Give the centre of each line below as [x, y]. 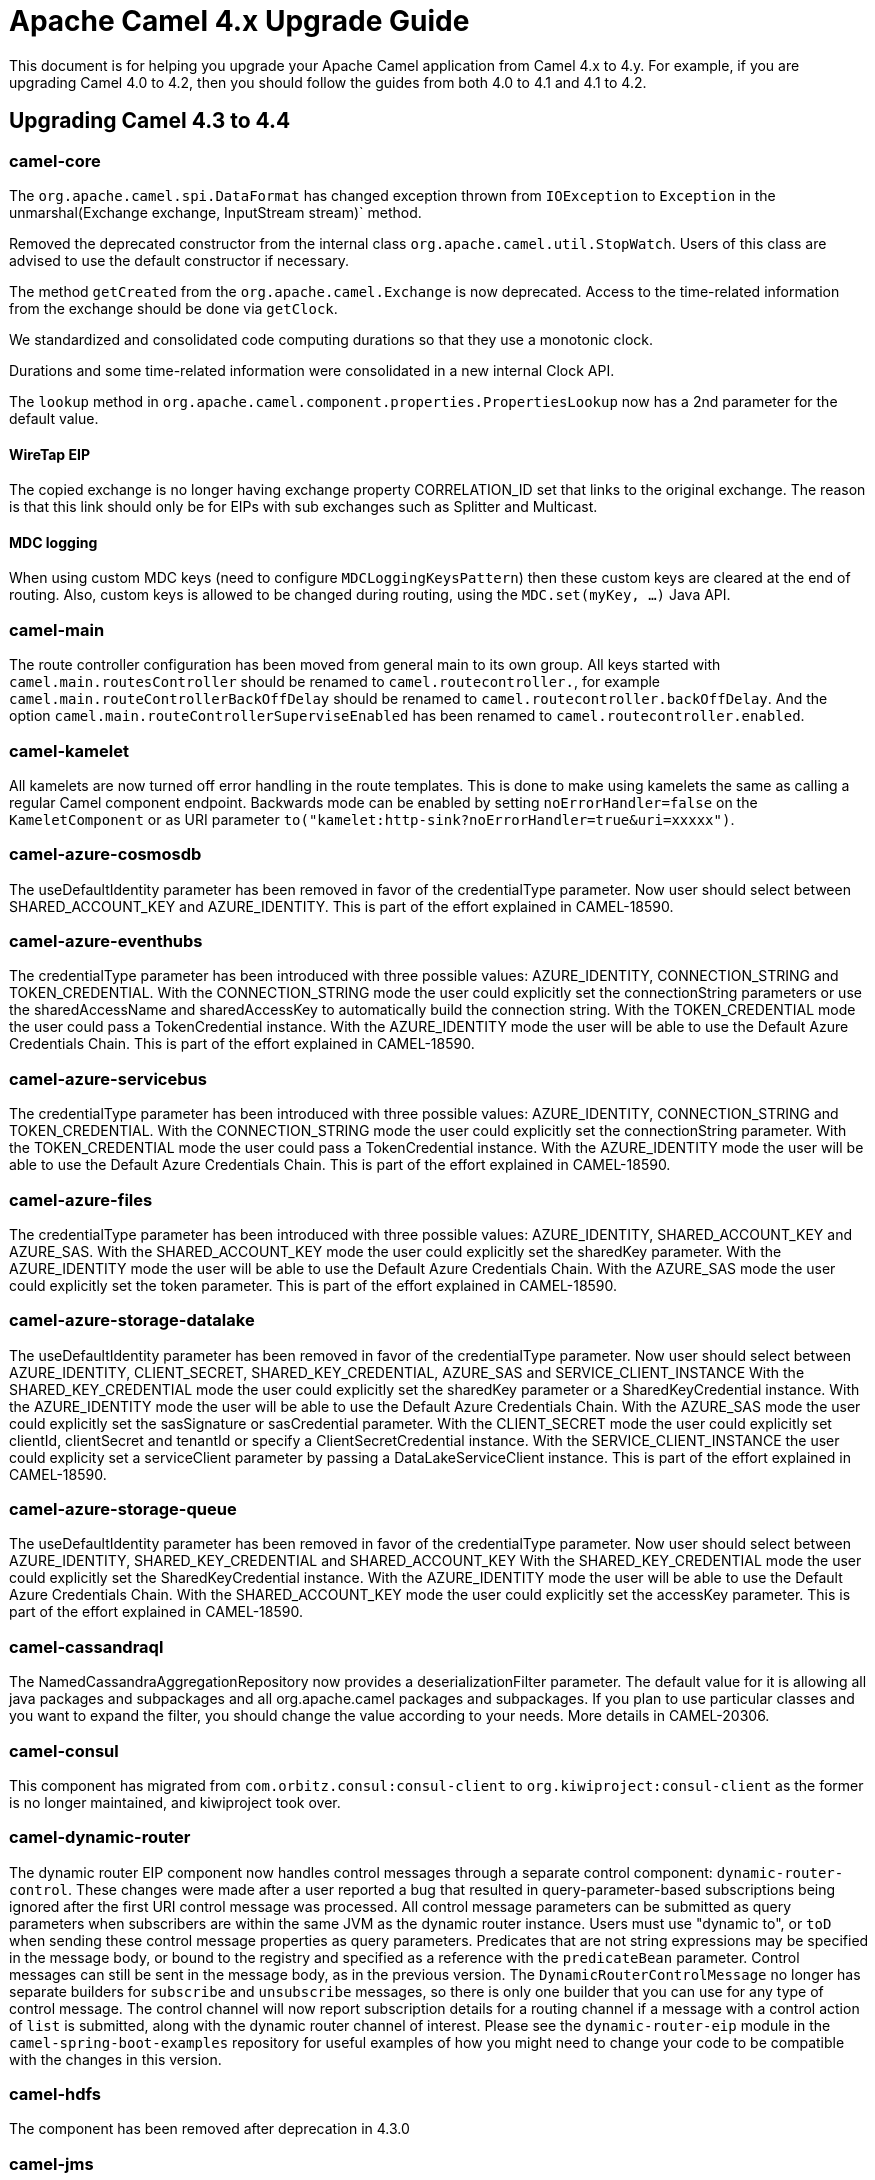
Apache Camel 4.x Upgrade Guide [239, 21]
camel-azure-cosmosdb [105, 854]
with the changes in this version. [115, 2059]
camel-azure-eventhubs [106, 941]
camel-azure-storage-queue [123, 1509]
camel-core [55, 160]
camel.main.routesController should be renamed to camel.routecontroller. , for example [335, 682]
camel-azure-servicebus [108, 1078]
